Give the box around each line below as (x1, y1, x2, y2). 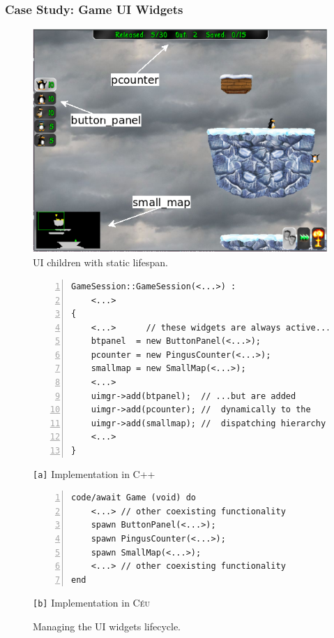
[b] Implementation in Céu (33, 595, 151, 610)
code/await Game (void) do (71, 493, 196, 503)
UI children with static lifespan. (33, 255, 168, 270)
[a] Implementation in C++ (33, 466, 155, 481)
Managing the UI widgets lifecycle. (33, 619, 181, 634)
